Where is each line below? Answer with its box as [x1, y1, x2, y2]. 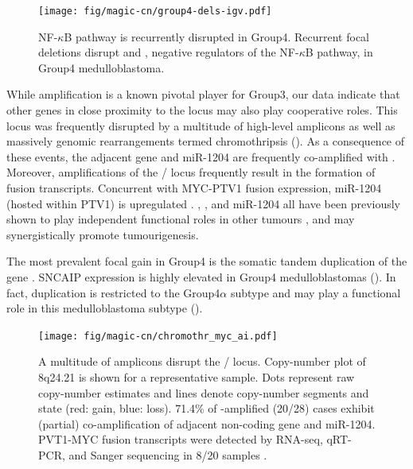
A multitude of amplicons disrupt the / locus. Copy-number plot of [38, 353, 366, 370]
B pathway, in [305, 44, 373, 60]
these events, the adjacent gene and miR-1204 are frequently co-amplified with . [6, 148, 395, 165]
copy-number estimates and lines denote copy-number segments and [38, 384, 369, 401]
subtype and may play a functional [230, 284, 401, 300]
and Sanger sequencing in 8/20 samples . [68, 446, 267, 463]
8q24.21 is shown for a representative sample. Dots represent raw [38, 369, 355, 385]
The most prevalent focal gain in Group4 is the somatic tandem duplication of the [6, 253, 407, 269]
